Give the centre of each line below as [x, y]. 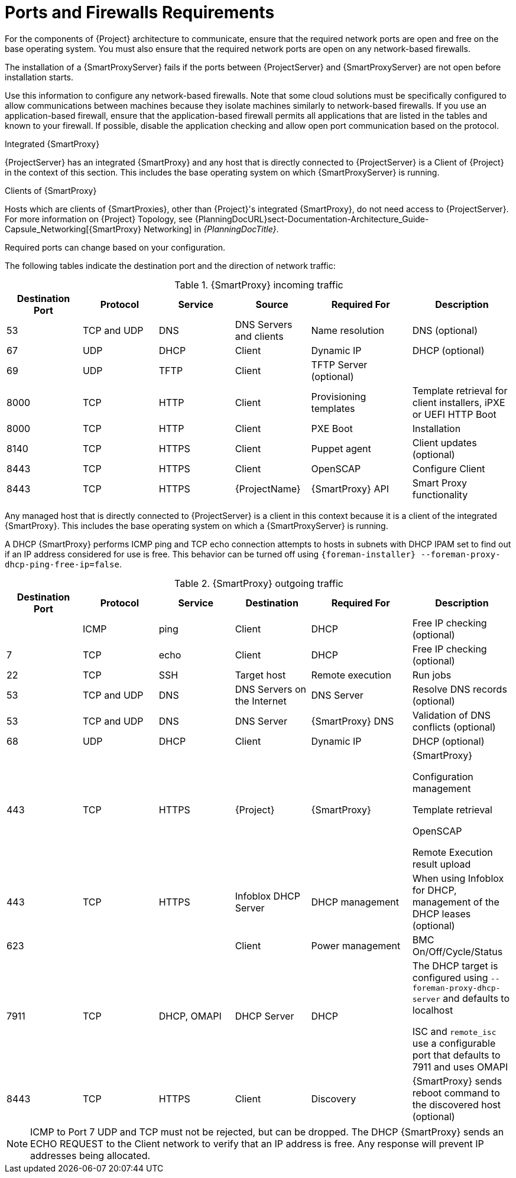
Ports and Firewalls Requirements [140, 12]
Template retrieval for [460, 390]
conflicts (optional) [454, 727]
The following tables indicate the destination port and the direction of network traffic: [170, 265]
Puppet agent [341, 448]
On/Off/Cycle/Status [457, 951]
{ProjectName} [268, 489]
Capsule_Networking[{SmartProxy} [73, 229]
